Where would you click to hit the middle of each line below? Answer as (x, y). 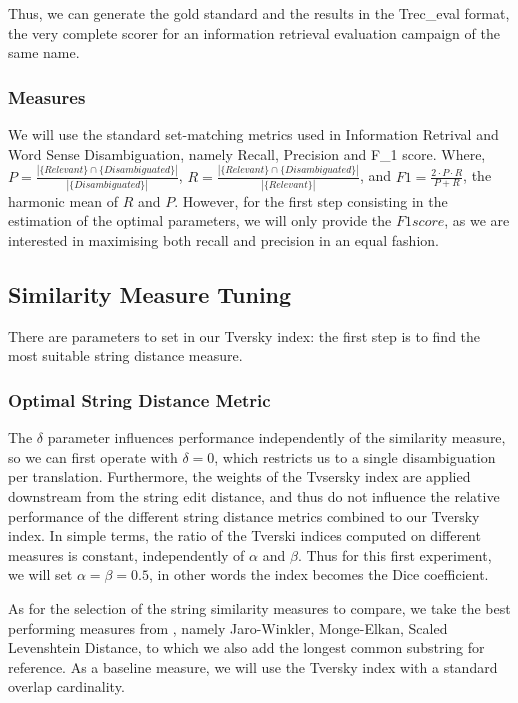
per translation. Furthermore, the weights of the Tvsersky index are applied (239, 476)
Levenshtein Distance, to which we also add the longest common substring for (246, 647)
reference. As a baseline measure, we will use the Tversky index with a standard (253, 666)
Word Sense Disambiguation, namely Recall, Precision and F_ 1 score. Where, (247, 153)
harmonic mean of (63, 200)
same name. (44, 52)
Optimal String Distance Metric (139, 399)
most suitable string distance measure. (125, 355)
